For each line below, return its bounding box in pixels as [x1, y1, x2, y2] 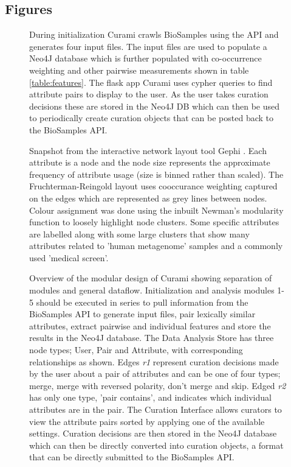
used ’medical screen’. [29, 251, 109, 264]
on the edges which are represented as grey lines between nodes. [29, 191, 267, 204]
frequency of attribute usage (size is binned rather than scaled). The [29, 167, 284, 180]
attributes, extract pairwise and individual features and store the [29, 319, 271, 332]
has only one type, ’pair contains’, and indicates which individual [29, 391, 272, 404]
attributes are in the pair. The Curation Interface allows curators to [29, 403, 282, 416]
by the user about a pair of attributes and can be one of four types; [29, 367, 281, 380]
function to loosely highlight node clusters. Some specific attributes [29, 216, 279, 228]
